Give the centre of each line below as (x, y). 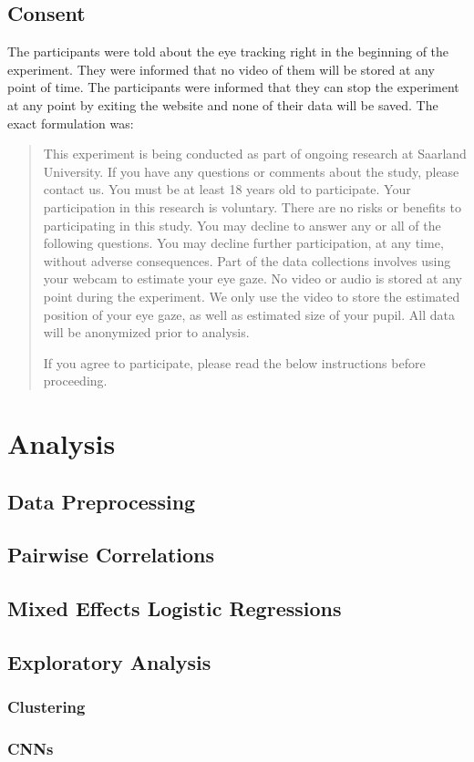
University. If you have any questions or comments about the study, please (251, 171)
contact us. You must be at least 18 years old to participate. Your (227, 189)
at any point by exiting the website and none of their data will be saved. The (223, 104)
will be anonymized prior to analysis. (146, 332)
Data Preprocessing (102, 501)
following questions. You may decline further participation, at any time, (243, 243)
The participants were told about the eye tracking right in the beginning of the (228, 51)
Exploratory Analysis (109, 662)
